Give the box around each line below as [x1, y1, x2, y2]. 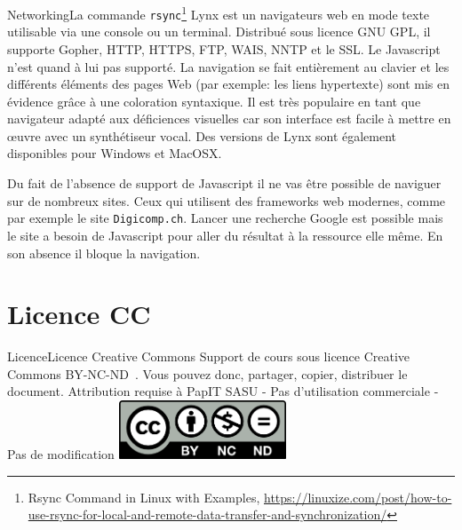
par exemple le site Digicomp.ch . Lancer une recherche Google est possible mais [7, 209, 443, 227]
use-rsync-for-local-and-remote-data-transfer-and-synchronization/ [28, 505, 387, 524]
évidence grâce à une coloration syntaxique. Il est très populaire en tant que [7, 91, 421, 110]
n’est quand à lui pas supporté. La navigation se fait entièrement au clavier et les [7, 57, 450, 75]
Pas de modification [7, 445, 115, 463]
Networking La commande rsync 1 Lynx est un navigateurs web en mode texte [7, 3, 430, 23]
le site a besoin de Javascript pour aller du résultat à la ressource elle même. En [7, 225, 443, 244]
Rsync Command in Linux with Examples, [28, 487, 260, 506]
